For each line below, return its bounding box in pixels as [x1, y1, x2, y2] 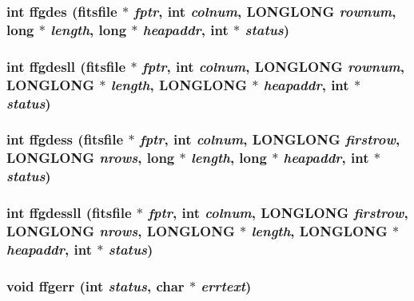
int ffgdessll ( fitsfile [6, 203, 132, 223]
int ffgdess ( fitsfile [6, 129, 124, 149]
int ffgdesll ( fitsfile [6, 56, 126, 76]
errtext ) [201, 275, 252, 295]
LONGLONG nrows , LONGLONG [6, 220, 235, 240]
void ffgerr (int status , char [6, 275, 185, 295]
